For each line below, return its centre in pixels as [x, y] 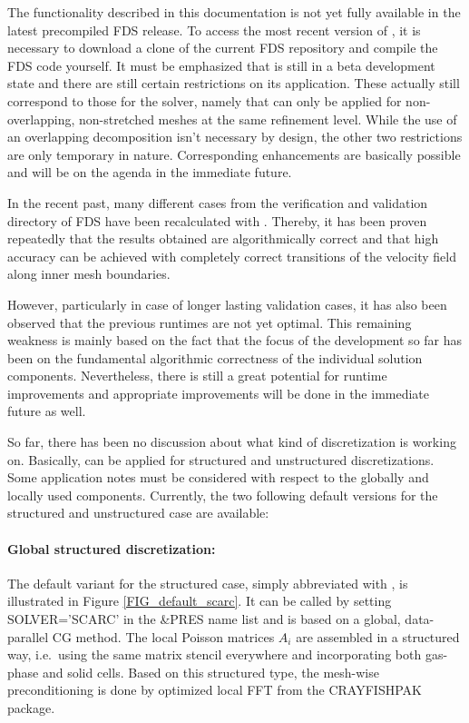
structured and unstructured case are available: [138, 513]
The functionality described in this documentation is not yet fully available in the [234, 12]
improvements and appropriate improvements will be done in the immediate [219, 393]
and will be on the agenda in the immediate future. [150, 172]
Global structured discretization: [112, 548]
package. [31, 707]
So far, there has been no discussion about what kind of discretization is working [232, 442]
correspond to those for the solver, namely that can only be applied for [205, 100]
